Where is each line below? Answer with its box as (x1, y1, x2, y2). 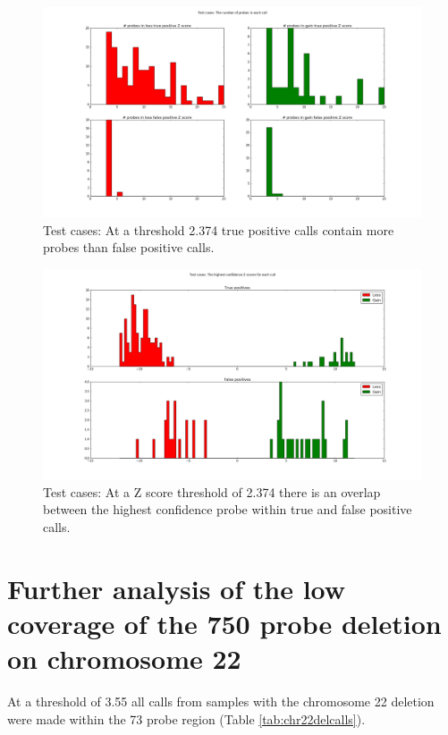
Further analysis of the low (7, 570, 346, 606)
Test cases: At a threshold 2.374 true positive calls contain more (43, 220, 394, 239)
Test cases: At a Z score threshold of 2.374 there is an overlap (43, 482, 381, 501)
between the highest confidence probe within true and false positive (43, 500, 412, 519)
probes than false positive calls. (43, 238, 215, 257)
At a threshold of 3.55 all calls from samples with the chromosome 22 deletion (7, 692, 435, 711)
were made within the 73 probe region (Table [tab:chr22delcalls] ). (7, 709, 366, 728)
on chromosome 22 (7, 640, 241, 677)
